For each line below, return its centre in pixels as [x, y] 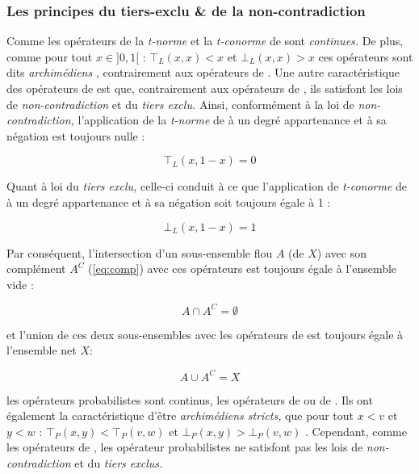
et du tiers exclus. [119, 462]
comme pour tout [50, 56]
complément [36, 268]
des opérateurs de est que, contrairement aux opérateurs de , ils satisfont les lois [205, 88]
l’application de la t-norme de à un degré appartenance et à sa [232, 120]
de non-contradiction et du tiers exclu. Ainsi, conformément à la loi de [180, 104]
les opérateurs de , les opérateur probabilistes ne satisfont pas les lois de [185, 447]
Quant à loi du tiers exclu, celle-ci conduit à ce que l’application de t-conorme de [207, 186]
